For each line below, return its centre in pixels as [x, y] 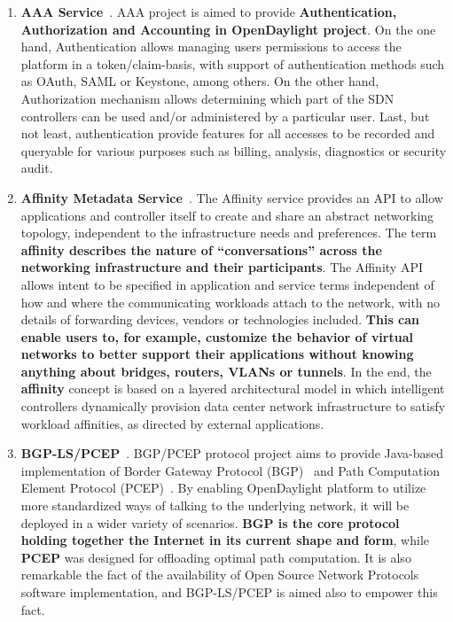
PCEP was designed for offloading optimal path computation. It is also [216, 557]
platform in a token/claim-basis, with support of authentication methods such [233, 63]
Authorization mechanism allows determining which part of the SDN [207, 98]
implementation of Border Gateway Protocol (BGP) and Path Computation [230, 470]
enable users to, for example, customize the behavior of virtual [217, 336]
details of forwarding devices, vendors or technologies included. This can [220, 319]
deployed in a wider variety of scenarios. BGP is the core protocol [210, 522]
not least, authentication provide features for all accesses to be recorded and [228, 133]
